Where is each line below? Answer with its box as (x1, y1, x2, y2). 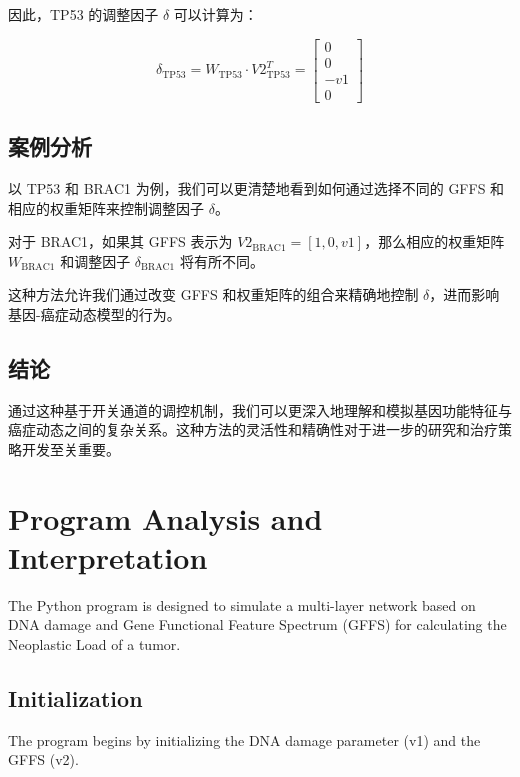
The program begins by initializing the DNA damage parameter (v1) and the (8, 729, 481, 750)
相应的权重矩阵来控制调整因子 (8, 197, 204, 218)
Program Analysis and (8, 497, 323, 538)
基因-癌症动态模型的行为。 (8, 303, 181, 324)
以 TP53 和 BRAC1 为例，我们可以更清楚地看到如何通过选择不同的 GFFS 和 (8, 177, 505, 198)
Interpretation (8, 536, 208, 577)
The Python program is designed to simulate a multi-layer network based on (8, 594, 476, 615)
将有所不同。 (179, 250, 264, 271)
